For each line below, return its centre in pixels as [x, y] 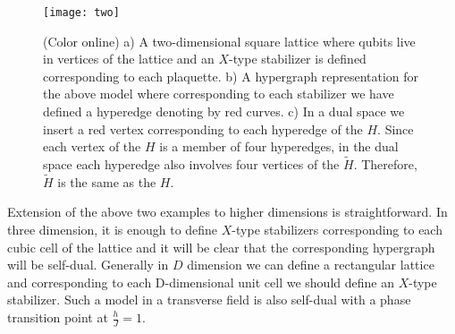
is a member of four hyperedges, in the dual [279, 146]
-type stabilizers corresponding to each [337, 230]
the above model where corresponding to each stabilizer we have [219, 94]
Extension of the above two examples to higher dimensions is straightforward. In [227, 212]
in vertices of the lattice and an [129, 59]
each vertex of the [92, 146]
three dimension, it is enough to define [113, 230]
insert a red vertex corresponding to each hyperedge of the [203, 128]
